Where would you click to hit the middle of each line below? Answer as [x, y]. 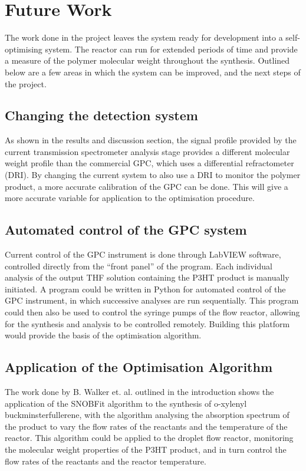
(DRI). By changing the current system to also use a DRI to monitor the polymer [153, 175]
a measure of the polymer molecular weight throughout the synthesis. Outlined [147, 60]
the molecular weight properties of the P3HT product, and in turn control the [146, 449]
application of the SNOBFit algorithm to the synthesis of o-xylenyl [126, 403]
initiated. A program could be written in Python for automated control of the [145, 289]
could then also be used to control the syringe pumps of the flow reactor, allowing [152, 312]
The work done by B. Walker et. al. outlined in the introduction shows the [139, 392]
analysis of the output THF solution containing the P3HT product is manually [147, 277]
